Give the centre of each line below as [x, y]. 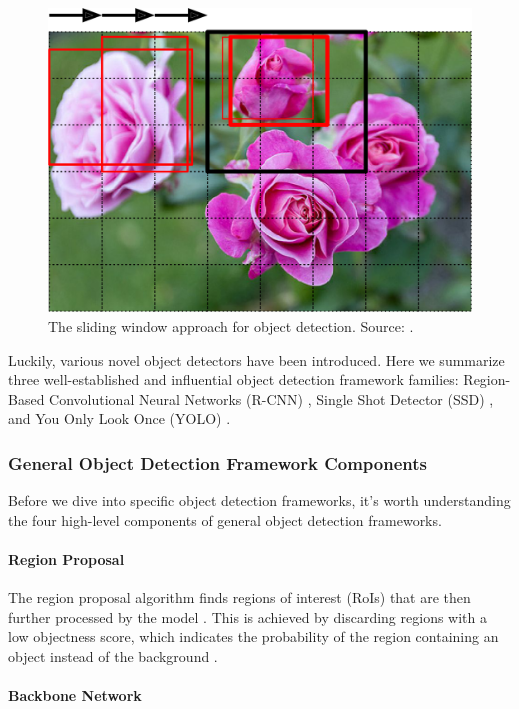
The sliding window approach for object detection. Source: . [231, 325]
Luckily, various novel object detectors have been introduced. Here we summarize [256, 359]
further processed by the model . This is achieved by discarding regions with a [247, 616]
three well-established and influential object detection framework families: [233, 379]
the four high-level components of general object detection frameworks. [225, 519]
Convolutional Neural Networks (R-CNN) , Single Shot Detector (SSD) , [271, 398]
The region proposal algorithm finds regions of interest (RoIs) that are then [239, 597]
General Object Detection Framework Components [217, 462]
